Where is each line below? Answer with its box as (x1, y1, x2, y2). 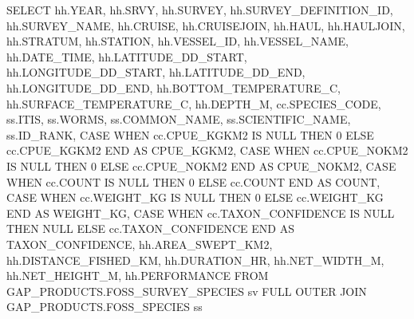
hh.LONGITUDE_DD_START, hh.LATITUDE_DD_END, (6, 64, 306, 81)
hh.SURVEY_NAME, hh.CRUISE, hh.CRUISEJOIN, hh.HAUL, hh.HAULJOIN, (6, 17, 405, 33)
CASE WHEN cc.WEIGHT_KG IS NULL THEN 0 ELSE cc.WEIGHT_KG (6, 189, 384, 206)
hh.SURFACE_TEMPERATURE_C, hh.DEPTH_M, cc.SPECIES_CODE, (6, 95, 381, 112)
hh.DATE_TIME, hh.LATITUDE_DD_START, (6, 48, 247, 65)
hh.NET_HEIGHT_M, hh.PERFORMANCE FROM (6, 267, 269, 284)
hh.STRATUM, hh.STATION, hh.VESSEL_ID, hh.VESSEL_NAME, (6, 33, 349, 49)
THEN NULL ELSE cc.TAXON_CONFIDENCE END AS (6, 220, 294, 237)
